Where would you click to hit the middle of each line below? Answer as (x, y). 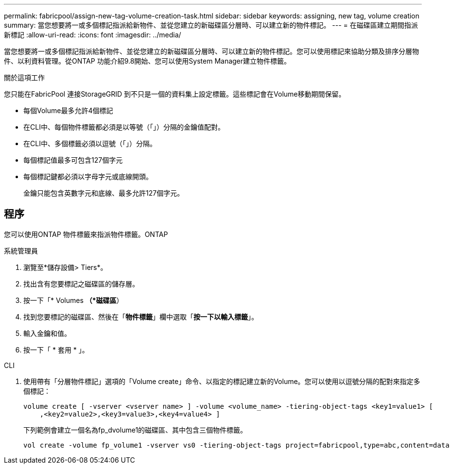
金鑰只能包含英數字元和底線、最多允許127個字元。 (104, 193)
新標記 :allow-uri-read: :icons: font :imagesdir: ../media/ (93, 35)
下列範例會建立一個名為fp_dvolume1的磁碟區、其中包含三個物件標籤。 (135, 430)
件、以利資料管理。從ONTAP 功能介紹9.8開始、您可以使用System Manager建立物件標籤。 (148, 61)
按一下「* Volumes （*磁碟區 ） (73, 300)
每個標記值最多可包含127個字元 (73, 160)
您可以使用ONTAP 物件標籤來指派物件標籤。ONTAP (86, 234)
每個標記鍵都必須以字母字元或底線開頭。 (88, 176)
